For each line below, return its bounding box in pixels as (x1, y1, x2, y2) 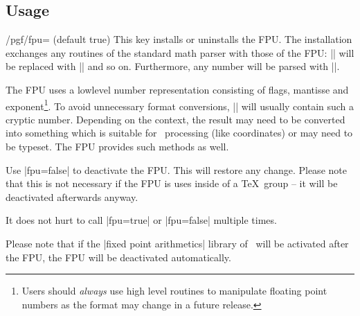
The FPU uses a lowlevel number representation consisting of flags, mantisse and (6, 82, 349, 96)
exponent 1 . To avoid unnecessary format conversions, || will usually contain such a (6, 96, 354, 113)
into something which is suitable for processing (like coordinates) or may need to (6, 125, 353, 140)
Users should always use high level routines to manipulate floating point (21, 283, 327, 298)
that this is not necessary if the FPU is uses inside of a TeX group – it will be (6, 176, 338, 191)
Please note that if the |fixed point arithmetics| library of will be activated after (6, 236, 349, 250)
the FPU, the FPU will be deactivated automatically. (6, 249, 231, 264)
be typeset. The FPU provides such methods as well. (6, 139, 229, 154)
